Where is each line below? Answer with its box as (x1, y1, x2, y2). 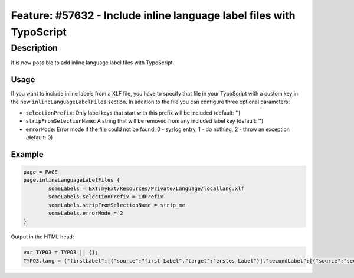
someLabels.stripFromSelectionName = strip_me (48, 201, 185, 208)
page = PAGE (23, 169, 58, 175)
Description (11, 42, 58, 53)
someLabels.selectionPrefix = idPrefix (48, 194, 163, 200)
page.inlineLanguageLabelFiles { (23, 177, 120, 184)
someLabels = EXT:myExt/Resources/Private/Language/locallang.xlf (48, 185, 245, 192)
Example (11, 149, 44, 159)
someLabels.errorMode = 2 (48, 210, 123, 217)
